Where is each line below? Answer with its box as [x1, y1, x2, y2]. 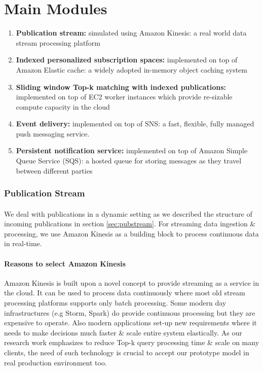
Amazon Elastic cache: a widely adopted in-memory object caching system [16, 64, 247, 75]
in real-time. [4, 238, 42, 249]
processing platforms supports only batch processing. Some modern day [4, 297, 227, 308]
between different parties [16, 165, 93, 176]
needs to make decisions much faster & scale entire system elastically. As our [4, 327, 242, 338]
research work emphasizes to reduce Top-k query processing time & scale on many [4, 337, 259, 348]
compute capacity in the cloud [16, 101, 110, 112]
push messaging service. [16, 128, 90, 139]
